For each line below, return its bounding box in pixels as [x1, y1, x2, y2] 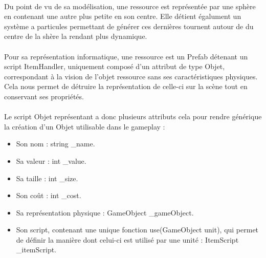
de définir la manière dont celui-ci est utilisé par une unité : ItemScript [16, 234, 239, 245]
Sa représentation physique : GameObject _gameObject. [16, 207, 194, 218]
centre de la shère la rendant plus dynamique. [4, 31, 147, 41]
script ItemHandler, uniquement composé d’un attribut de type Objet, [4, 61, 225, 72]
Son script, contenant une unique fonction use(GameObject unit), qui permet [16, 224, 259, 235]
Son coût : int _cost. [16, 190, 81, 201]
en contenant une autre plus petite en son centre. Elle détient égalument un [4, 11, 241, 21]
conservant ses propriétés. [4, 91, 84, 101]
